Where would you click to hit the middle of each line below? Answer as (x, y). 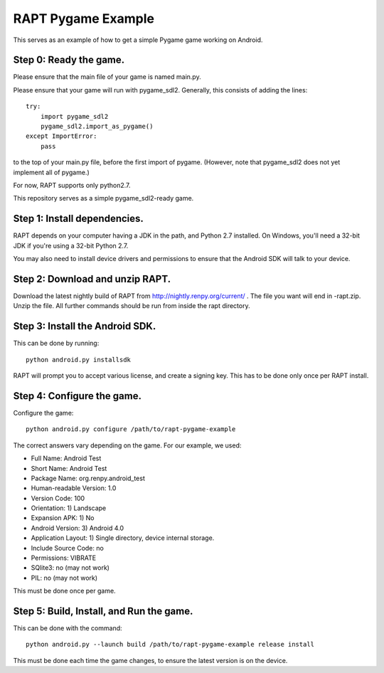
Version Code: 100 (58, 498)
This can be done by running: (56, 343)
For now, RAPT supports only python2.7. (72, 185)
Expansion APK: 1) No (63, 518)
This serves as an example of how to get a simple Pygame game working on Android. (138, 40)
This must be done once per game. (65, 591)
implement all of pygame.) (51, 172)
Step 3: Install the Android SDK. (85, 326)
